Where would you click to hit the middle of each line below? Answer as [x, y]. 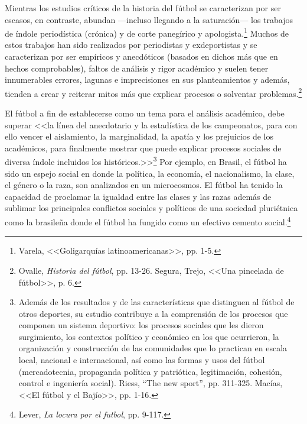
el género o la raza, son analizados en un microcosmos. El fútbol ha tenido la [144, 185]
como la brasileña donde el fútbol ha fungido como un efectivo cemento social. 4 [148, 221]
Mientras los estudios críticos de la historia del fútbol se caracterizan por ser [143, 8]
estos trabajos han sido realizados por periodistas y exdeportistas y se [131, 45]
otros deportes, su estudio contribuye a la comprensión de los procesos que [153, 313]
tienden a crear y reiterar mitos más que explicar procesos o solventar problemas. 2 [153, 92]
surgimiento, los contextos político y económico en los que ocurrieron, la [149, 336]
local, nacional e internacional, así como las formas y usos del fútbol [142, 360]
